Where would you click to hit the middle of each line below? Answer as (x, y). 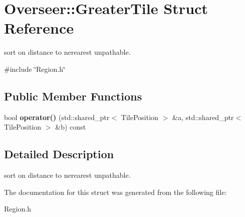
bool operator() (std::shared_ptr (57, 117)
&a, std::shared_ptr (203, 117)
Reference (39, 28)
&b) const (70, 127)
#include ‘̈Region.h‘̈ (35, 69)
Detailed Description (59, 154)
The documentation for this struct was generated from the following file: (115, 192)
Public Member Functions (73, 96)
